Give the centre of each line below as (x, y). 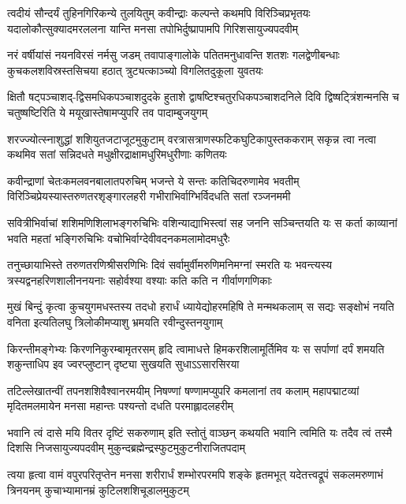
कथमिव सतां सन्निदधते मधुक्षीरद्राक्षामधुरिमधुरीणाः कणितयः (117, 154)
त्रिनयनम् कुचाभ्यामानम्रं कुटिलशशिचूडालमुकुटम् (98, 489)
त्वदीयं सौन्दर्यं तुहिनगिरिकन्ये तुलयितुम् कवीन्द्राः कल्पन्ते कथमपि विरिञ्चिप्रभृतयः (159, 13)
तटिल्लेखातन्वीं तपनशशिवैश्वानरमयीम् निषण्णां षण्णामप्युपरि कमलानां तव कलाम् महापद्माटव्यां (183, 390)
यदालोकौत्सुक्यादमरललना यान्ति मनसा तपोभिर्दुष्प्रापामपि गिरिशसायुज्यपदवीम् (153, 28)
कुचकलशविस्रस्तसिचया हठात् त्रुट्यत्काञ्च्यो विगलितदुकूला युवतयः (135, 70)
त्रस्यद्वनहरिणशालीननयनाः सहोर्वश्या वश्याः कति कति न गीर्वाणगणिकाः (140, 280)
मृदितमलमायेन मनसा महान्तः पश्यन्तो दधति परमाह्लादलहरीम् (120, 406)
